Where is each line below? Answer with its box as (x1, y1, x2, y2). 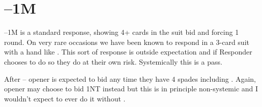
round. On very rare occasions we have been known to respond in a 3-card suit (4, 36, 249, 47)
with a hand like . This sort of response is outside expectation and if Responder (4, 46, 252, 57)
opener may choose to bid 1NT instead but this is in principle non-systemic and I (4, 83, 258, 94)
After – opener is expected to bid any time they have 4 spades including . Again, (4, 73, 256, 84)
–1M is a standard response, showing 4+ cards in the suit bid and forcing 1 (4, 27, 239, 37)
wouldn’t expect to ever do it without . (4, 93, 126, 103)
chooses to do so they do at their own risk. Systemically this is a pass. (4, 56, 222, 67)
